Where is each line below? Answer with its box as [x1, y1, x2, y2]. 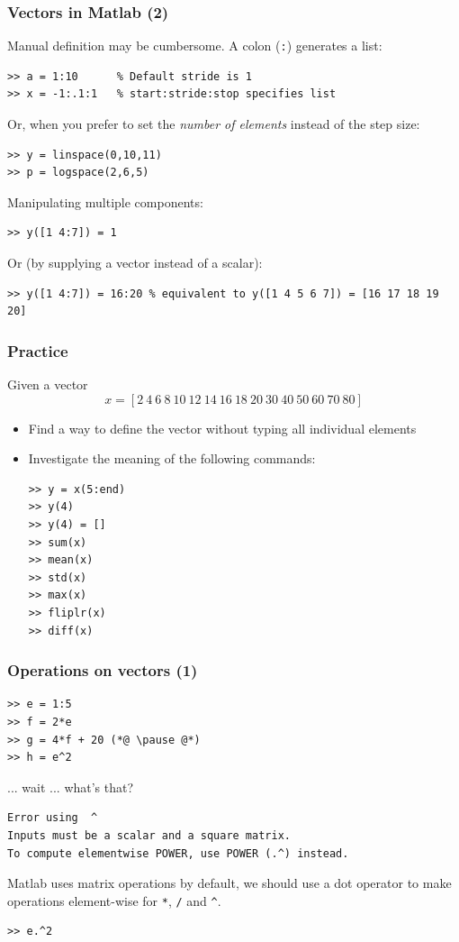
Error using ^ [7, 811, 98, 825]
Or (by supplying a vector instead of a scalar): [7, 253, 263, 272]
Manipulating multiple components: [7, 192, 203, 211]
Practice [7, 339, 68, 361]
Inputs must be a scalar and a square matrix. [7, 828, 291, 842]
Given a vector [7, 375, 88, 394]
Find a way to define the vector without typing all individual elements [28, 418, 417, 437]
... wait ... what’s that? [7, 777, 134, 796]
